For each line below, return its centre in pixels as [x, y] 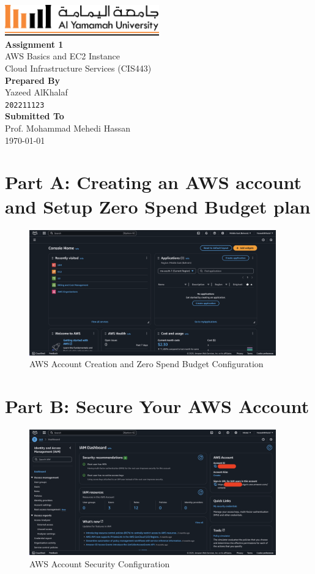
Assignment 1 [34, 44]
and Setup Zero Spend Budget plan [158, 206]
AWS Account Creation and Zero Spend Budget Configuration [146, 364]
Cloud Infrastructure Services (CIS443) [78, 68]
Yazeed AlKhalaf [36, 92]
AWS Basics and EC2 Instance [63, 56]
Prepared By [33, 80]
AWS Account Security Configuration [100, 564]
